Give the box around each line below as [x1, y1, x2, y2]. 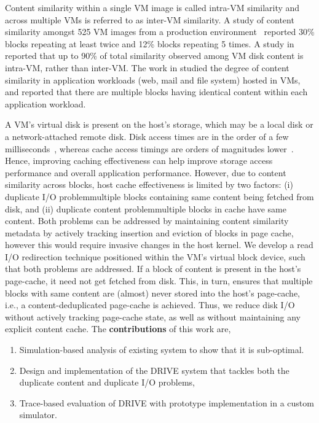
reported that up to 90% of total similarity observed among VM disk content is [5, 49, 304, 62]
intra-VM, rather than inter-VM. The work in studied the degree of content [5, 61, 289, 74]
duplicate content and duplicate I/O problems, [19, 376, 195, 389]
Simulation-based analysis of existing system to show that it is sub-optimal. [19, 343, 304, 356]
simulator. [19, 408, 57, 421]
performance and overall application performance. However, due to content [5, 166, 286, 179]
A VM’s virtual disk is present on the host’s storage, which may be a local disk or [5, 118, 313, 131]
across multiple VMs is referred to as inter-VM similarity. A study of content [5, 13, 294, 26]
